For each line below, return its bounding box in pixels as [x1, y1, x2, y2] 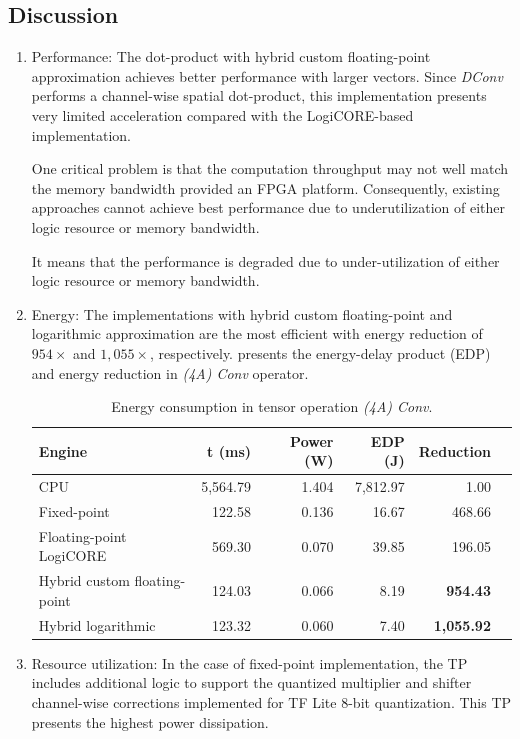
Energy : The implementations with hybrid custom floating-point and [31, 303, 453, 324]
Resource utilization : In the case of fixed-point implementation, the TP [31, 652, 468, 673]
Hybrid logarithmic [38, 614, 156, 635]
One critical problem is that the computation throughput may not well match [31, 158, 509, 179]
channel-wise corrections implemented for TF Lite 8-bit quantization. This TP [31, 691, 512, 712]
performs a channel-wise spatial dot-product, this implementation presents [31, 85, 487, 106]
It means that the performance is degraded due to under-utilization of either [31, 250, 500, 271]
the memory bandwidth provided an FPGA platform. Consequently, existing [31, 177, 500, 198]
